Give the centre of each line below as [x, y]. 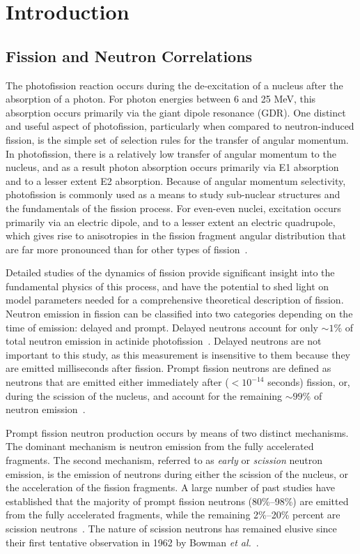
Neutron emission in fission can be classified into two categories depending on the [179, 314]
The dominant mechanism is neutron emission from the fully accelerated [160, 446]
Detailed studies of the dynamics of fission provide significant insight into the [170, 272]
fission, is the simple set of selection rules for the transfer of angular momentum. [177, 139]
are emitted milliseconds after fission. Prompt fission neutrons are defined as [169, 368]
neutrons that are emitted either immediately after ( [117, 382]
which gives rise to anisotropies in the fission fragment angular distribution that [176, 235]
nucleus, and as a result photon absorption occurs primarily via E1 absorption [172, 167]
